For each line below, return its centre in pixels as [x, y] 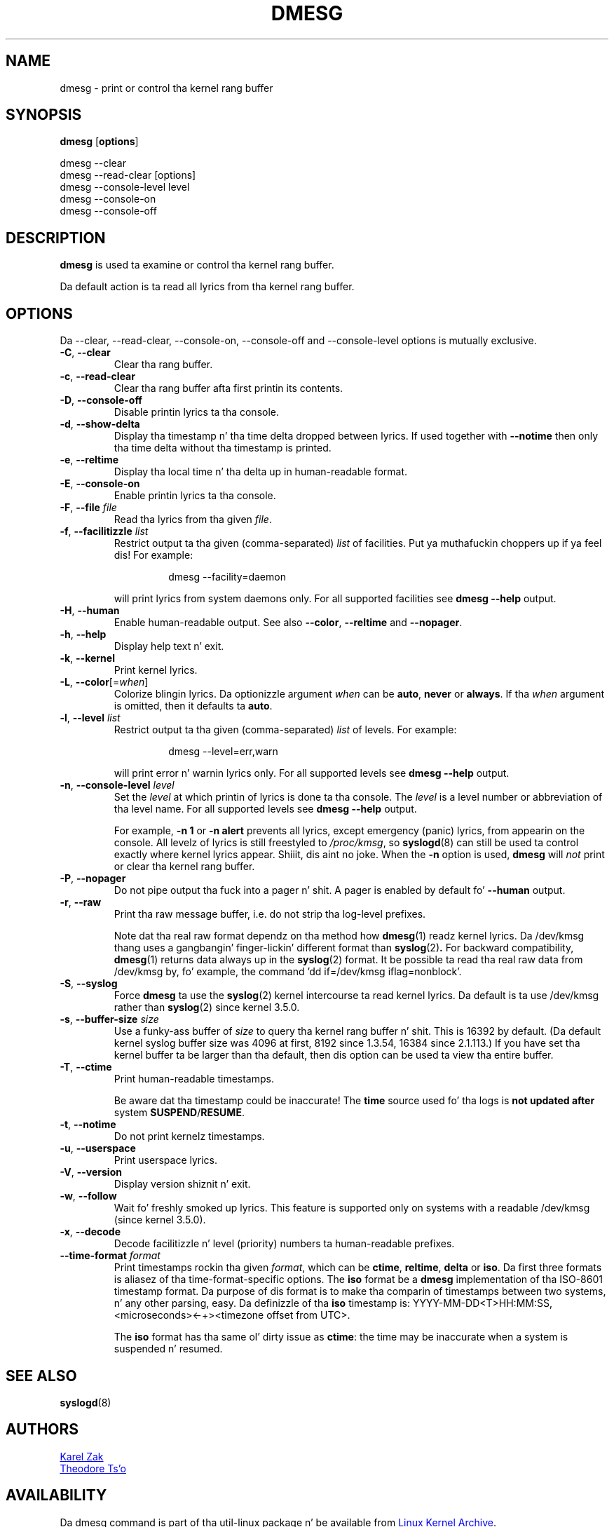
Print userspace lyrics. [166, 1160]
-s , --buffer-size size [109, 1019]
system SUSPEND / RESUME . [179, 1113]
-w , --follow [88, 1196]
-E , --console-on [100, 484]
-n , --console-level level [117, 785]
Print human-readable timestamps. [194, 1079]
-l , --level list [90, 718]
